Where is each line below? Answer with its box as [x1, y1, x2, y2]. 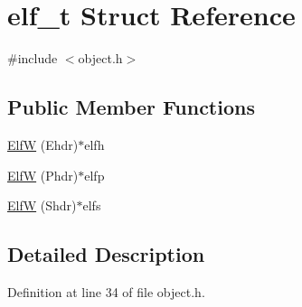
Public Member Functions [7, 93, 255, 121]
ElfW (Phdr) [7, 165, 79, 184]
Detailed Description [7, 240, 205, 268]
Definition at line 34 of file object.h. [7, 282, 205, 301]
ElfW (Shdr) [7, 196, 77, 215]
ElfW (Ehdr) [7, 135, 79, 153]
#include [7, 49, 58, 68]
